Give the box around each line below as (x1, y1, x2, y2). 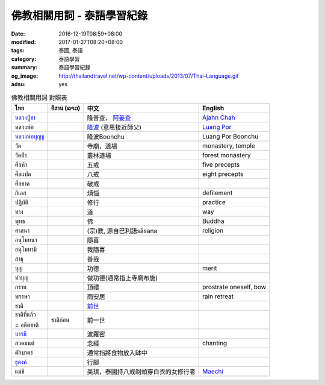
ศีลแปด (14, 169, 31, 178)
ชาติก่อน (51, 315, 70, 324)
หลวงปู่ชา (14, 113, 36, 122)
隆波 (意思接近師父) (87, 123, 141, 131)
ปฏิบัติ (14, 198, 29, 206)
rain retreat (202, 292, 234, 301)
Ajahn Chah (202, 113, 235, 122)
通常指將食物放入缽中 (87, 348, 147, 357)
